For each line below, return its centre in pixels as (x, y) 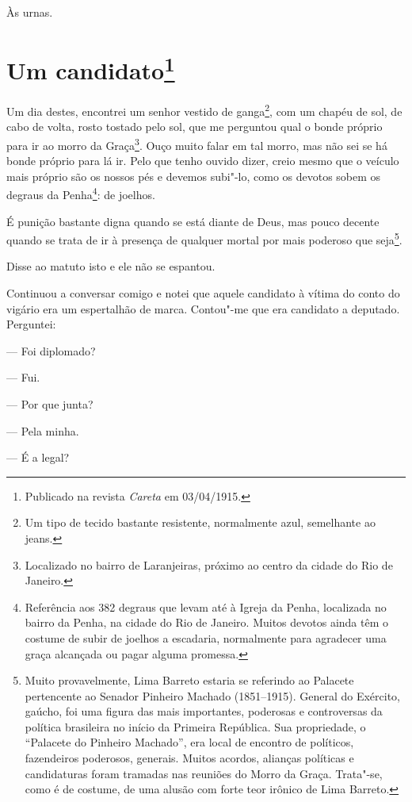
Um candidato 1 (91, 68)
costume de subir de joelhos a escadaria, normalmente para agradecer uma (206, 637)
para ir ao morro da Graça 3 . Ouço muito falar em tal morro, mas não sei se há (197, 144)
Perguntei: (31, 324)
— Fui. (23, 377)
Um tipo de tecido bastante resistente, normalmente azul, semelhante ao (200, 522)
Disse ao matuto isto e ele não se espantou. (111, 266)
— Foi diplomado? (51, 350)
